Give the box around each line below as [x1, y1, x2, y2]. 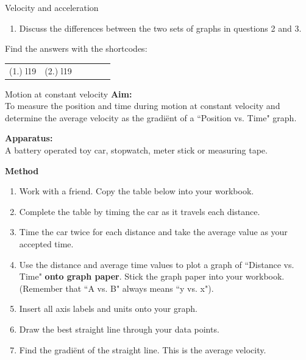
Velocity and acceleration [5, 1, 99, 13]
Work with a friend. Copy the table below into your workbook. [19, 185, 254, 197]
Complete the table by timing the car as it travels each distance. [19, 205, 260, 217]
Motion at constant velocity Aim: [5, 87, 132, 100]
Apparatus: [5, 132, 53, 144]
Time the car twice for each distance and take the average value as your [19, 225, 288, 238]
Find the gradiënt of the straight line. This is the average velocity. [19, 343, 266, 356]
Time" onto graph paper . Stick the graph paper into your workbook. [19, 270, 285, 283]
